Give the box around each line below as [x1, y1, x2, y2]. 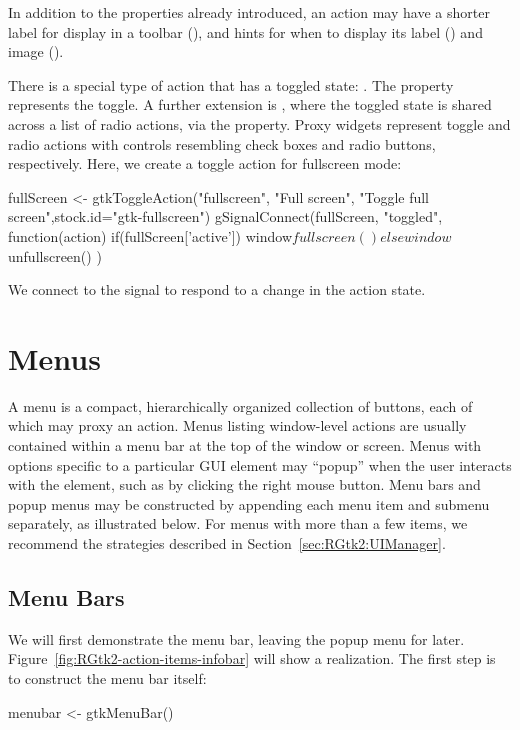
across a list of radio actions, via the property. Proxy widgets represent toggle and [8, 113, 511, 134]
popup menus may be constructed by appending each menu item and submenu [8, 493, 490, 514]
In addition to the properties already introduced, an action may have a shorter [8, 2, 490, 22]
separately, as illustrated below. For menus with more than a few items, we [8, 513, 468, 534]
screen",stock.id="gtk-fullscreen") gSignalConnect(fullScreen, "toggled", [8, 206, 443, 227]
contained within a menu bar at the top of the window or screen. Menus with [8, 435, 482, 456]
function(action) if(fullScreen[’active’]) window [8, 225, 293, 246]
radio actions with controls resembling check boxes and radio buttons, [8, 133, 436, 154]
